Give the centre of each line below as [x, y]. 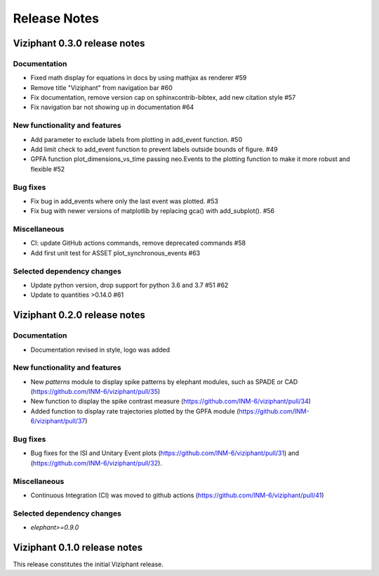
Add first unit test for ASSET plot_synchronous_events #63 [115, 252]
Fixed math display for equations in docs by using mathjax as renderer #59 [139, 78]
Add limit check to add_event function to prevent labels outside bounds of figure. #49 [154, 149]
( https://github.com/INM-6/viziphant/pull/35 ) [95, 392]
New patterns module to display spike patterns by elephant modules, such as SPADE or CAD [164, 382]
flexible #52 [48, 169]
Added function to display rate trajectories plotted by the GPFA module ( [135, 411]
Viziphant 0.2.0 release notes [79, 315]
